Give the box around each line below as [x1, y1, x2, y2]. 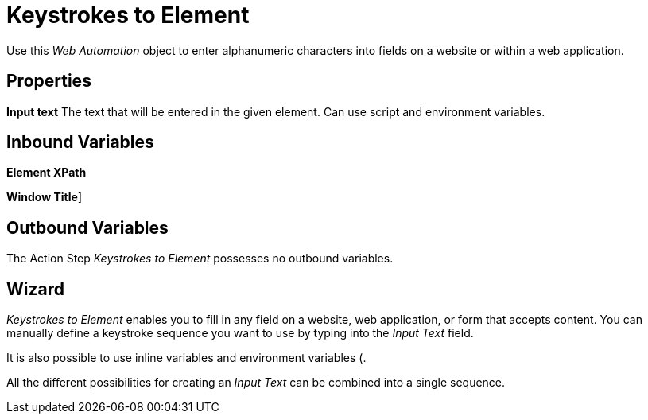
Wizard [6, 278, 64, 299]
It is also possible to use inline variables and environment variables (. [6, 351, 367, 365]
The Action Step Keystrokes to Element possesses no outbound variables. [6, 251, 394, 266]
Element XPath [6, 165, 87, 180]
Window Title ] [6, 190, 83, 204]
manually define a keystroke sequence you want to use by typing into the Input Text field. [6, 326, 474, 340]
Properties [6, 71, 91, 91]
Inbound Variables [6, 132, 154, 153]
